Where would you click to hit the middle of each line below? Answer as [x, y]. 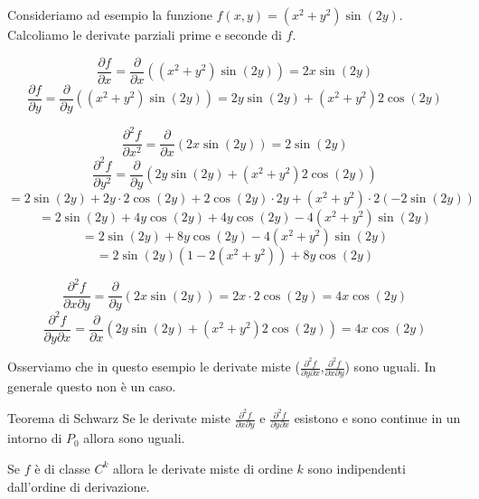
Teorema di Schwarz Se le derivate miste [119, 418]
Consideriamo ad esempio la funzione [110, 14]
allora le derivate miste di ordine [203, 468]
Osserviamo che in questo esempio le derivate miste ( [154, 367]
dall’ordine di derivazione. [79, 486]
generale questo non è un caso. [92, 386]
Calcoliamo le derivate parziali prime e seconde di [145, 34]
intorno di [35, 438]
